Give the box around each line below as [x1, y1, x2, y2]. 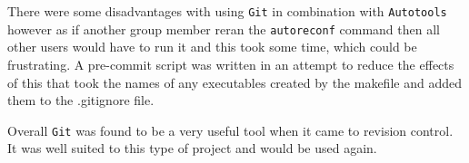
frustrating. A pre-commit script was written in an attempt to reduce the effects [7, 54, 454, 73]
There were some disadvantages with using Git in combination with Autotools [7, 2, 447, 20]
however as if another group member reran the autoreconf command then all [7, 19, 440, 38]
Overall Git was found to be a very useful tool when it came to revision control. [7, 120, 454, 139]
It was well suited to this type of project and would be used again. [7, 139, 377, 158]
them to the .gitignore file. [7, 91, 155, 110]
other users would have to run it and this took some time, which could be [7, 37, 417, 56]
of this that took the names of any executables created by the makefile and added [7, 72, 462, 91]
